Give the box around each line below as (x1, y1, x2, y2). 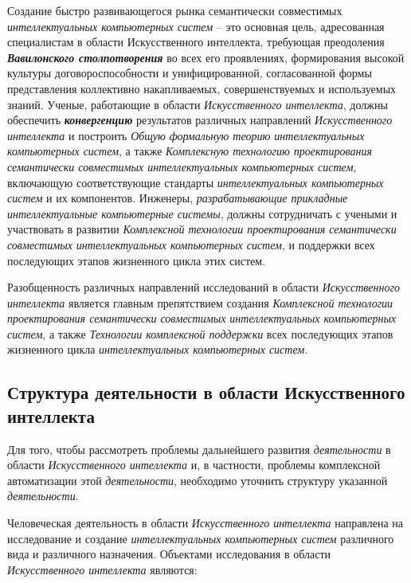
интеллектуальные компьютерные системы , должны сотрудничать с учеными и (7, 205, 397, 221)
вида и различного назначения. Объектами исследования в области (7, 546, 331, 562)
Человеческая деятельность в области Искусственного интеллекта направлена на (7, 515, 404, 531)
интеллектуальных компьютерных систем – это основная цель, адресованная (7, 18, 385, 34)
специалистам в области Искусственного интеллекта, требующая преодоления (7, 33, 385, 50)
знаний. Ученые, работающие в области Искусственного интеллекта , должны (7, 96, 388, 112)
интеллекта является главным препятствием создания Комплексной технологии (7, 294, 393, 311)
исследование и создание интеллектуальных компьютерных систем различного (7, 530, 394, 546)
